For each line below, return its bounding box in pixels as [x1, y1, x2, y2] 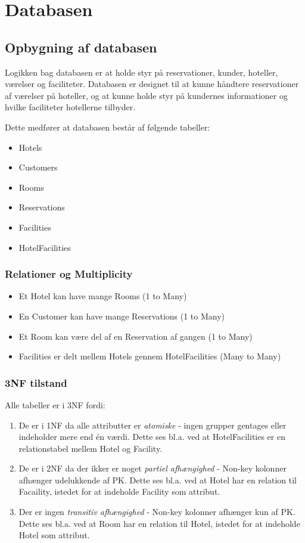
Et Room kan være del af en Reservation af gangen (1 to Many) [18, 330, 253, 342]
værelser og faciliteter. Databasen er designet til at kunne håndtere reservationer [5, 77, 299, 90]
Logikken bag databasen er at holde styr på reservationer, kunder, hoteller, [5, 66, 278, 78]
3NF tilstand [5, 375, 67, 390]
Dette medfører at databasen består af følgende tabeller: [5, 120, 210, 133]
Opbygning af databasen [5, 38, 157, 56]
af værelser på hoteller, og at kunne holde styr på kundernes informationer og [5, 89, 288, 101]
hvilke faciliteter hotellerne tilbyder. [5, 101, 136, 113]
